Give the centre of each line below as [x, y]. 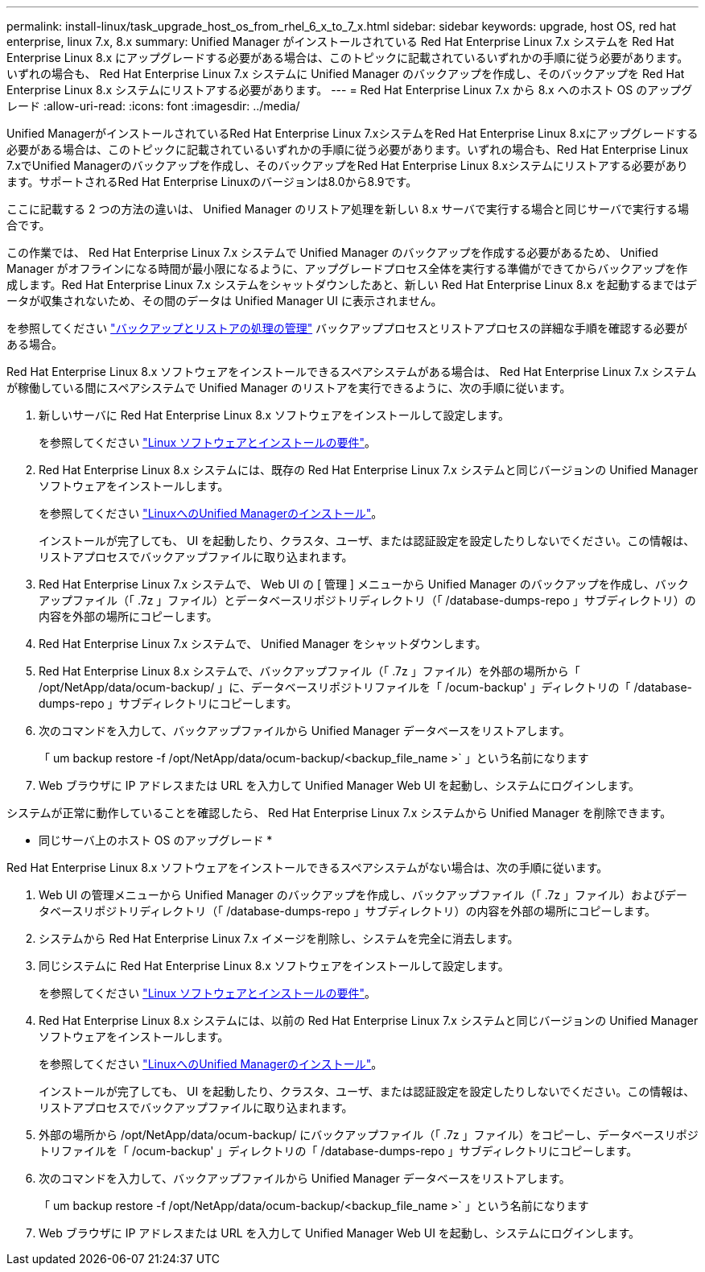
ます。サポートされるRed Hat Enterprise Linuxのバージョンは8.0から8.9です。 [212, 182]
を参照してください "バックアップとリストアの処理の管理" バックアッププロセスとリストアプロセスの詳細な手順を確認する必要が [347, 328]
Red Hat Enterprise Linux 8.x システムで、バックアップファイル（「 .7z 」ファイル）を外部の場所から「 [309, 671]
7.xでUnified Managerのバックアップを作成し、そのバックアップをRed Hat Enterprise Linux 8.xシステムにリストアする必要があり [347, 165]
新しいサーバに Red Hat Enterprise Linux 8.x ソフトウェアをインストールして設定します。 [274, 415]
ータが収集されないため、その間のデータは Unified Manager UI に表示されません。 [225, 301]
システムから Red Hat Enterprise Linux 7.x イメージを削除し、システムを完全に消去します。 [279, 938]
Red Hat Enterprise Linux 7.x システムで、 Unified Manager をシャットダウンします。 [263, 644]
